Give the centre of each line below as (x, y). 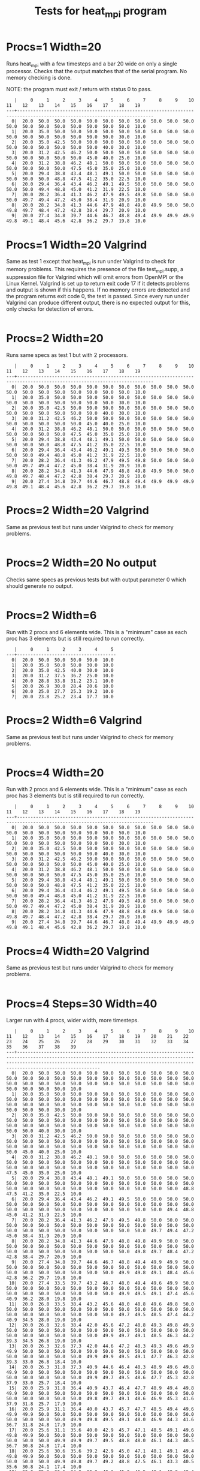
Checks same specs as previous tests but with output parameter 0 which (96, 580)
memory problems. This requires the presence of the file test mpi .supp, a (95, 270)
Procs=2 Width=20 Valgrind (78, 510)
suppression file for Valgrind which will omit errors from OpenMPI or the (95, 277)
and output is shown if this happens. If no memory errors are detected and (98, 290)
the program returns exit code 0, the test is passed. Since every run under (98, 296)
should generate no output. (40, 586)
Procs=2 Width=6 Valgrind (74, 720)
